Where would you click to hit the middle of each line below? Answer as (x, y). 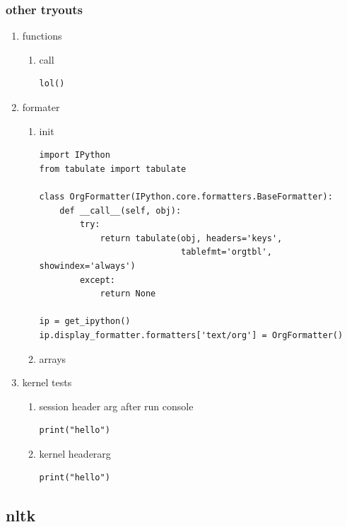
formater (41, 107)
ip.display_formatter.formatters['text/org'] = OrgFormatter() (191, 335)
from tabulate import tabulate (113, 169)
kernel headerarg (75, 453)
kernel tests (47, 382)
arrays (53, 358)
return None (128, 294)
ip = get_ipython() (85, 322)
